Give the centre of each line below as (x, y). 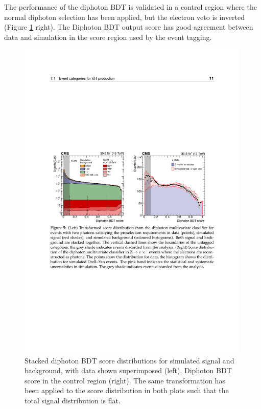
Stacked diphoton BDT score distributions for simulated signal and (129, 360)
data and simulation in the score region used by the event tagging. (108, 37)
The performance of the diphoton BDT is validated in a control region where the (130, 7)
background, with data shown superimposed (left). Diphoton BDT (128, 370)
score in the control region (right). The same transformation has (125, 380)
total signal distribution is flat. (73, 401)
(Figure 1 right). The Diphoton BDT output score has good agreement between (129, 27)
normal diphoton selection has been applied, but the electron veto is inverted (124, 17)
